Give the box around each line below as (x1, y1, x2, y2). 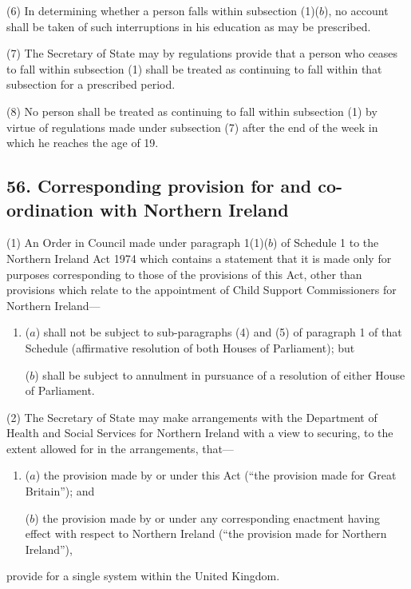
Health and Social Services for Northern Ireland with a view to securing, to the (6, 424, 393, 441)
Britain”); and (25, 483, 95, 499)
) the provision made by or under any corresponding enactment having (34, 509, 381, 526)
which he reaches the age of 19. (6, 134, 159, 151)
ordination (6, 197, 93, 221)
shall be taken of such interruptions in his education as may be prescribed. (6, 18, 371, 34)
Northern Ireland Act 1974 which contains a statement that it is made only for (6, 249, 392, 266)
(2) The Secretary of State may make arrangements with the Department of (6, 408, 377, 425)
